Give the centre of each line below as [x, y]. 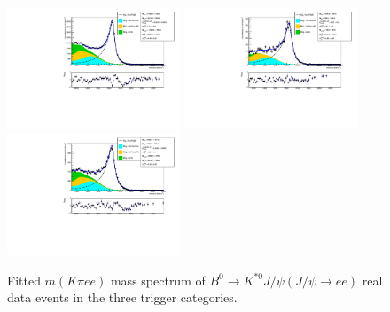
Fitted [24, 280]
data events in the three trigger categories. [122, 297]
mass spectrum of [158, 280]
